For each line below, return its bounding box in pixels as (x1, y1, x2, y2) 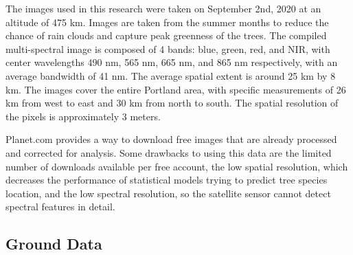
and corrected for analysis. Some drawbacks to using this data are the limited (5, 145, 332, 159)
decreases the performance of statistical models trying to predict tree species (5, 173, 328, 187)
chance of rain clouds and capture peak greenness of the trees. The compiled (5, 28, 327, 43)
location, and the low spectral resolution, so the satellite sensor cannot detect (5, 186, 331, 200)
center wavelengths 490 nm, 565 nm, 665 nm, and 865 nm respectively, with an (5, 55, 338, 69)
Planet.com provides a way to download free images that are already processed (5, 132, 337, 146)
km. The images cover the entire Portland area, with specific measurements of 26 (5, 82, 346, 96)
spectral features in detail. (5, 199, 115, 214)
